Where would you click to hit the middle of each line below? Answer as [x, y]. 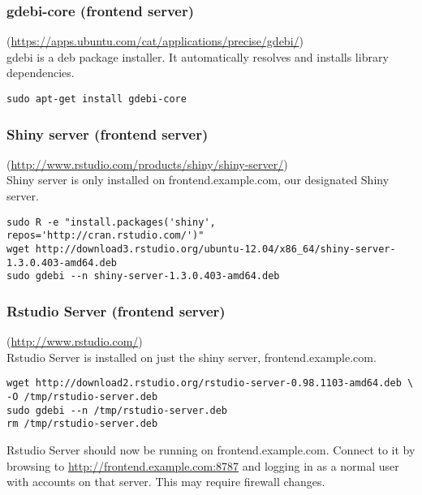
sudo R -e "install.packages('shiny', [111, 222]
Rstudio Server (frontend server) [116, 310]
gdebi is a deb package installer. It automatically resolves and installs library [198, 56]
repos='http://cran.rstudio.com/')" [105, 236]
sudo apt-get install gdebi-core [97, 99]
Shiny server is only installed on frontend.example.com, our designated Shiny [198, 180]
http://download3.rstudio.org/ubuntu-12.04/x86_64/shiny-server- [215, 249]
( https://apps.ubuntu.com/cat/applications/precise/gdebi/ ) [155, 41]
